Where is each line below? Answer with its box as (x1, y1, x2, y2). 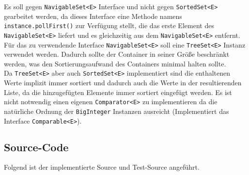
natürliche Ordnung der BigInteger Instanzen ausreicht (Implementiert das (4, 106, 229, 116)
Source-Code (4, 139, 69, 154)
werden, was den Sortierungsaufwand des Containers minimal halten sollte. (4, 58, 226, 68)
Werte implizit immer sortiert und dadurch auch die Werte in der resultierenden (4, 78, 242, 88)
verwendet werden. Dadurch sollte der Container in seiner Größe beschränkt (4, 49, 230, 59)
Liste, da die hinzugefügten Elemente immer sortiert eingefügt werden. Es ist (4, 87, 232, 97)
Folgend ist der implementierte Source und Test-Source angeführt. (4, 162, 200, 172)
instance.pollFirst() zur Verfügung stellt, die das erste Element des (4, 20, 214, 31)
